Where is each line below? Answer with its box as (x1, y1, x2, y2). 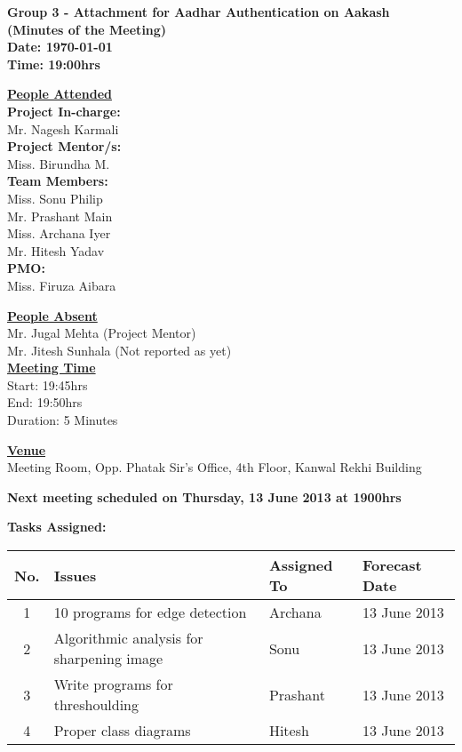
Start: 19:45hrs (7, 375, 88, 394)
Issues (53, 564, 97, 586)
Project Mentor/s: (7, 137, 122, 156)
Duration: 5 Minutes (7, 411, 118, 429)
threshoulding (53, 694, 139, 716)
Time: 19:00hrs (7, 54, 100, 73)
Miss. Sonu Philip (7, 188, 103, 207)
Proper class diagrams (53, 720, 191, 741)
